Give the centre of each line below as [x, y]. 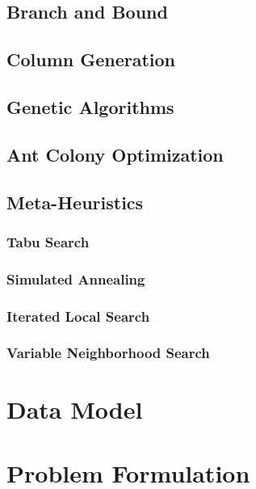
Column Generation [91, 59]
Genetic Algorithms [90, 106]
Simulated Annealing [76, 278]
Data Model [75, 409]
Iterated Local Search [78, 316]
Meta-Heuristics [75, 202]
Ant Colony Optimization [115, 154]
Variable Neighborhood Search [108, 353]
